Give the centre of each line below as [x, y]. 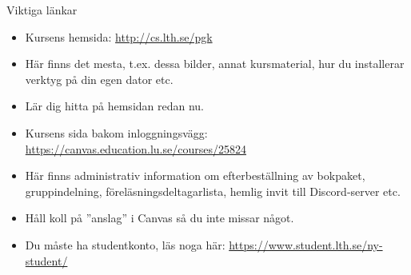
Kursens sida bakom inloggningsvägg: [116, 132]
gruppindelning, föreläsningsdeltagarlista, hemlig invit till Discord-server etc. [213, 191]
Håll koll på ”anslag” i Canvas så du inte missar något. [160, 218]
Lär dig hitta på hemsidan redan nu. [115, 106]
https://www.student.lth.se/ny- [306, 244]
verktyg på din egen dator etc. [99, 79]
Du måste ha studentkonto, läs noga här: [125, 244]
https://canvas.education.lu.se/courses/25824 [136, 148]
